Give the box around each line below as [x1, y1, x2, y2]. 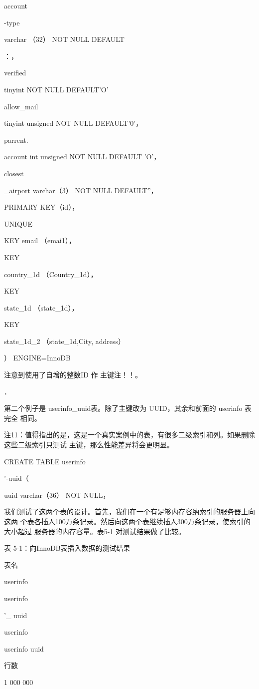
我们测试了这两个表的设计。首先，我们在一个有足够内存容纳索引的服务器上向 [4, 506, 255, 517]
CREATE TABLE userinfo [4, 456, 86, 466]
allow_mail [4, 101, 38, 111]
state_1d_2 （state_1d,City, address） [4, 336, 126, 346]
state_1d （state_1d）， [4, 302, 79, 313]
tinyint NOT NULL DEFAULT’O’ [4, 84, 109, 94]
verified [4, 67, 26, 78]
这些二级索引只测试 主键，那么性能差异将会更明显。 [4, 439, 174, 450]
